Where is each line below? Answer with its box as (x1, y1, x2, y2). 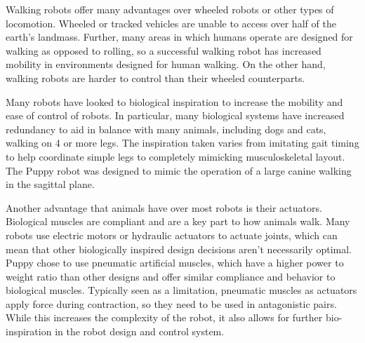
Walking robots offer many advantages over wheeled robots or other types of (6, 2, 334, 16)
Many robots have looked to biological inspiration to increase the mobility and (6, 94, 343, 109)
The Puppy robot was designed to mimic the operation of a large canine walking (6, 163, 352, 177)
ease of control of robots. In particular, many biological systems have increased (6, 108, 345, 123)
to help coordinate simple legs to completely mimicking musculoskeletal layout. (6, 149, 345, 163)
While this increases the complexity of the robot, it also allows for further (6, 310, 323, 325)
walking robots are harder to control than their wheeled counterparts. (6, 70, 305, 85)
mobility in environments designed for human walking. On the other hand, (6, 57, 326, 72)
